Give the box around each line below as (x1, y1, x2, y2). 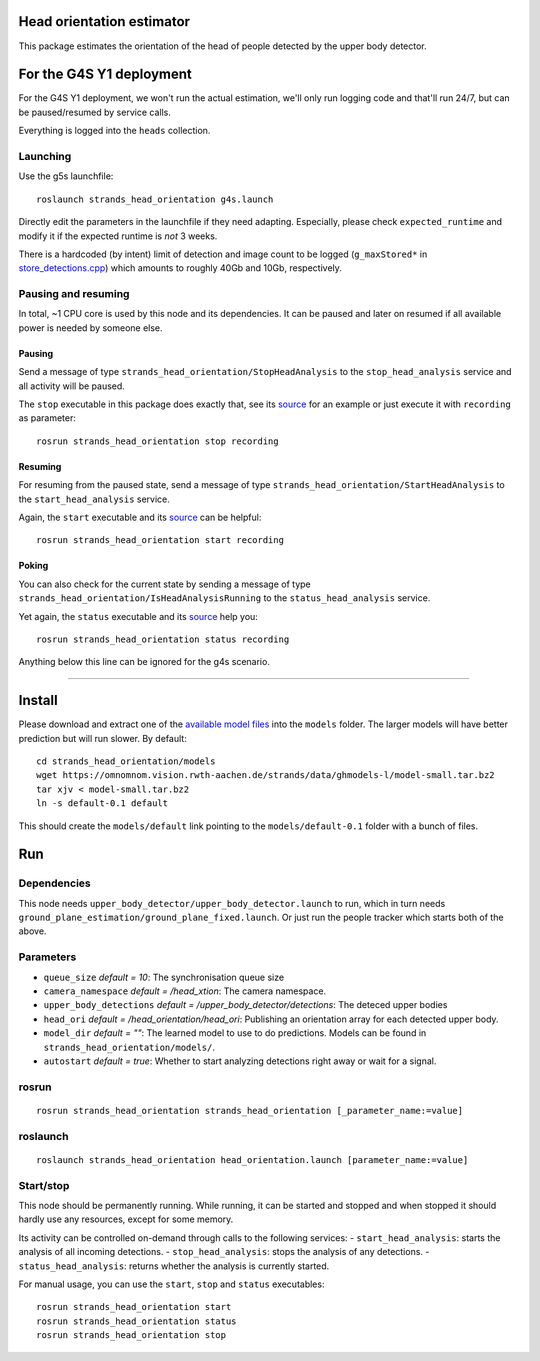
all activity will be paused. (18, 380, 125, 392)
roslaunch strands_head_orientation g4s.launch (36, 193, 274, 205)
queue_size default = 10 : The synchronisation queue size (43, 971, 285, 983)
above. (18, 925, 47, 937)
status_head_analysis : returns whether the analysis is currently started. (18, 1260, 330, 1272)
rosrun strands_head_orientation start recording (36, 535, 285, 546)
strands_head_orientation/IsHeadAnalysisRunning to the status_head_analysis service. (18, 592, 431, 604)
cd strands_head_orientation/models (36, 755, 216, 767)
